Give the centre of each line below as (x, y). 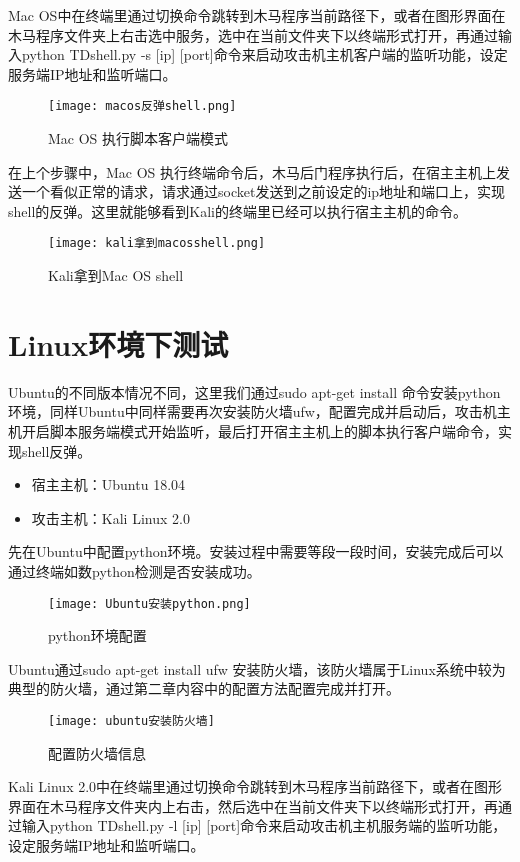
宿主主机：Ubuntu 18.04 (108, 484)
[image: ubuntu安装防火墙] (131, 720)
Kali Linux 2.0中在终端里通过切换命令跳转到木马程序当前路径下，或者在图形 (255, 786)
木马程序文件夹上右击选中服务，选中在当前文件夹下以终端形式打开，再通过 (253, 34)
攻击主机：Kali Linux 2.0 (110, 517)
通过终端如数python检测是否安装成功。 (134, 570)
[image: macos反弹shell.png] (142, 106)
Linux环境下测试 (118, 343)
